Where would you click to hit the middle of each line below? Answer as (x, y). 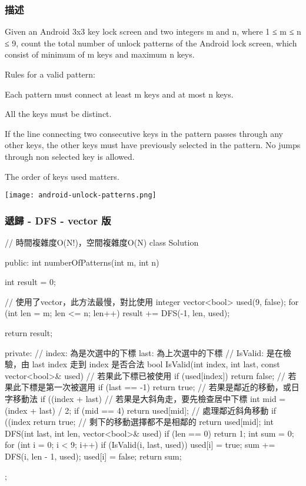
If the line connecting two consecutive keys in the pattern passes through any (144, 133)
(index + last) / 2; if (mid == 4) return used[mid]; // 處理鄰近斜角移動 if (141, 410)
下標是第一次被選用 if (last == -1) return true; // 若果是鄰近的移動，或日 (160, 387)
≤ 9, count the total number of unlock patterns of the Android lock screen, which (151, 43)
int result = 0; (30, 282)
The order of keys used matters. (62, 176)
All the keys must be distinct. (58, 114)
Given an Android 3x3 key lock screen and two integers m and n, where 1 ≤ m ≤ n (153, 31)
